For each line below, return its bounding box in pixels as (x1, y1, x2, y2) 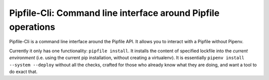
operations (9, 21, 55, 32)
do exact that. (9, 69, 38, 75)
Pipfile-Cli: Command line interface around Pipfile (9, 7, 220, 18)
